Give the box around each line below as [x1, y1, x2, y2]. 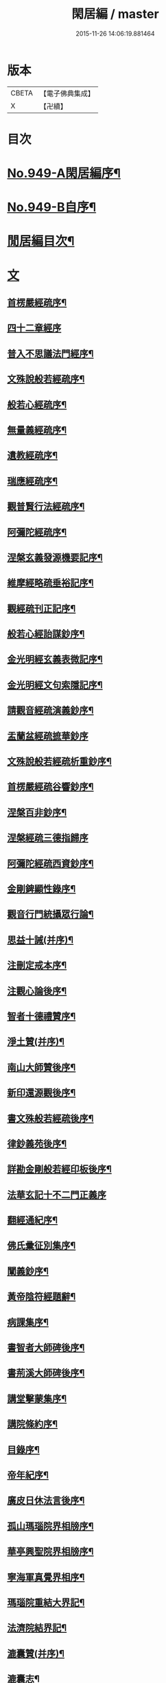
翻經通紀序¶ [7, 1215, 58, 1226]
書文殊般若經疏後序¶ [7, 1112, 94, 1124]
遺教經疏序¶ [7, 450, 58, 461]
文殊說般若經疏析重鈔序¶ [7, 756, 112, 768]
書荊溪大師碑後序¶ [7, 1367, 85, 1379]
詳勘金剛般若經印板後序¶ [7, 1163, 112, 1175]
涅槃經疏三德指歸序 [7, 832, 88, 844]
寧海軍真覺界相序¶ [7, 1571, 85, 1583]
